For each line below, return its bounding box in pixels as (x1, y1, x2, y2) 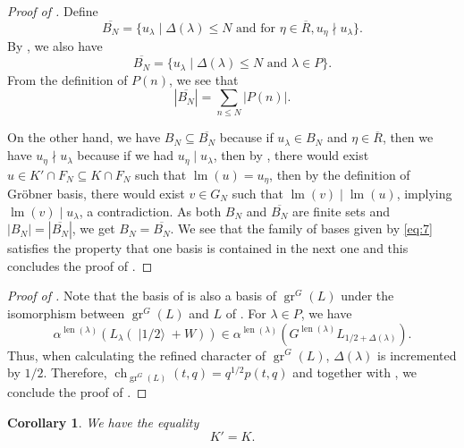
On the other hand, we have (7, 128, 161, 147)
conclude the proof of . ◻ (7, 382, 148, 401)
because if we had (77, 146, 174, 165)
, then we (382, 128, 434, 147)
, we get (72, 219, 115, 238)
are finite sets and (291, 201, 391, 220)
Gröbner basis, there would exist (7, 183, 185, 202)
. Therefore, (43, 363, 107, 382)
